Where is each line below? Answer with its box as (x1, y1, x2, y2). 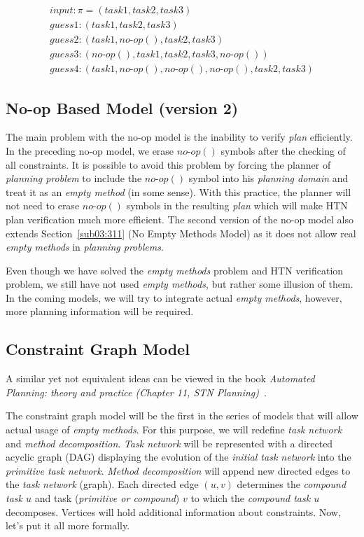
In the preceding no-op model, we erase (6, 143, 174, 158)
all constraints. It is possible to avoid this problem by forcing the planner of (6, 157, 331, 172)
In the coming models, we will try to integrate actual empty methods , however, (6, 290, 342, 305)
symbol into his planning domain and (188, 171, 349, 186)
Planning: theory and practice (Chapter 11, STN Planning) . (6, 384, 267, 399)
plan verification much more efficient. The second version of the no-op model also (6, 211, 353, 226)
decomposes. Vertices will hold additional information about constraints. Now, (6, 504, 341, 519)
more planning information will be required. (6, 304, 194, 319)
